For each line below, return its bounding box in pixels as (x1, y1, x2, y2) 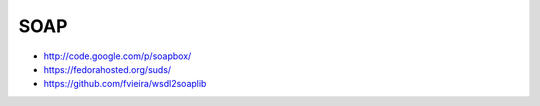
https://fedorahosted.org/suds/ (43, 63, 172, 75)
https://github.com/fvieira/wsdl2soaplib (43, 78, 207, 90)
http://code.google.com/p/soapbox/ (43, 50, 192, 62)
